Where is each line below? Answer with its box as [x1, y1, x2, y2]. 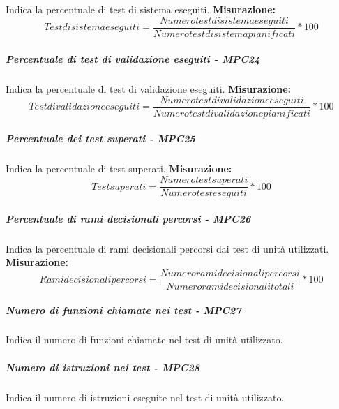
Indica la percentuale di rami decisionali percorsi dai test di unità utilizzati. [6, 241, 329, 255]
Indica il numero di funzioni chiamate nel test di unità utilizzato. [6, 332, 283, 347]
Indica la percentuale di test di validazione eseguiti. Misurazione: [6, 82, 292, 96]
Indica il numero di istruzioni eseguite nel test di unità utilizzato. [6, 389, 285, 404]
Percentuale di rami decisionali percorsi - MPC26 [6, 211, 251, 225]
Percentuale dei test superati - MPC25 [6, 131, 195, 146]
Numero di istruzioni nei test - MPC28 [6, 359, 200, 374]
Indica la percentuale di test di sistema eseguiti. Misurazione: [6, 2, 276, 16]
